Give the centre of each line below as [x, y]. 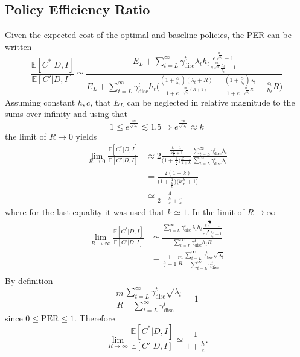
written [18, 46]
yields [86, 136]
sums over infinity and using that [66, 114]
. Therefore [94, 318]
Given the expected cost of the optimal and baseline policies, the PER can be [148, 35]
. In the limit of [215, 211]
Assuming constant [40, 102]
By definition [29, 280]
